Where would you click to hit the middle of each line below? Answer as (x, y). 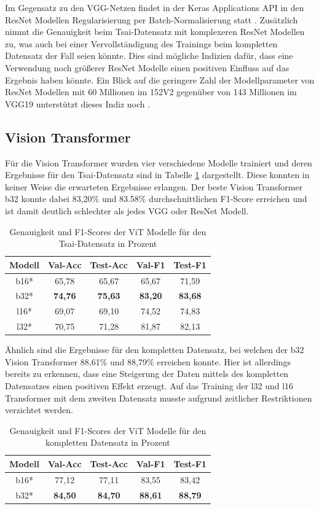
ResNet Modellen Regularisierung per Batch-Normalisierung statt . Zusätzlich (152, 19)
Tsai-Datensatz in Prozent (108, 243)
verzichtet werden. (39, 410)
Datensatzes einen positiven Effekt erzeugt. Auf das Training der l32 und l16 (149, 385)
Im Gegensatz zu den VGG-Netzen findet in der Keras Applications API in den (155, 7)
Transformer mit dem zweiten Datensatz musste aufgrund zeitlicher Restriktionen (159, 398)
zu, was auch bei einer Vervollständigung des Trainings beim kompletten (141, 43)
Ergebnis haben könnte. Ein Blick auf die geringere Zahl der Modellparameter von (160, 80)
